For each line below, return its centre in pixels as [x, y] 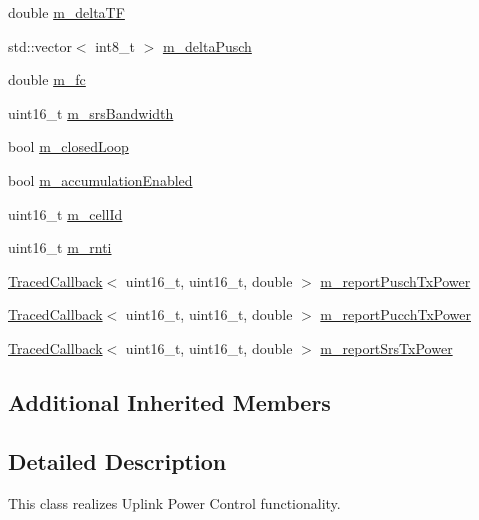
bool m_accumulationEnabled [100, 179]
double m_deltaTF [66, 12]
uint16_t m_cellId [65, 213]
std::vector [40, 45]
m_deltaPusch [207, 45]
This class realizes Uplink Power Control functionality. [174, 502]
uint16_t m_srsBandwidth [91, 112]
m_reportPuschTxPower [395, 280]
